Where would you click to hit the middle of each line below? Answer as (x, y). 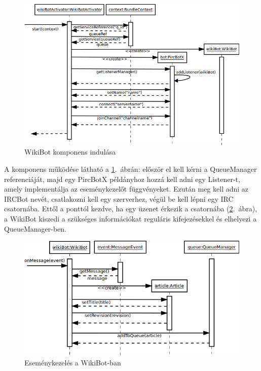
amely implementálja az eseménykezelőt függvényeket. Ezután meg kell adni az (126, 189)
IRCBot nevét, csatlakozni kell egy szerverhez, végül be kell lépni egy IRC (119, 198)
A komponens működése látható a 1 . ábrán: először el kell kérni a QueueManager (130, 169)
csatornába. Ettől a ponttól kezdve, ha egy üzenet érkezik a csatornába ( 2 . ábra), (131, 209)
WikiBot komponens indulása (70, 152)
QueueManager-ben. (35, 228)
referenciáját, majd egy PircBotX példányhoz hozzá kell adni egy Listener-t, (122, 179)
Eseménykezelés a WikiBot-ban (73, 362)
